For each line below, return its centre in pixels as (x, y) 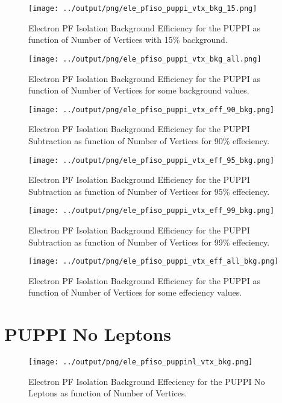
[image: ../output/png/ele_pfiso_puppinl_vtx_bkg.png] (141, 362)
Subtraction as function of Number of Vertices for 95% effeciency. (149, 191)
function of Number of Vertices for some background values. (139, 90)
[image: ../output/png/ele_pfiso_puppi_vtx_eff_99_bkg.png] (152, 211)
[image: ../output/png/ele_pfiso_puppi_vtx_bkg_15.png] (143, 8)
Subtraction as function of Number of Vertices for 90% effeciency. (149, 140)
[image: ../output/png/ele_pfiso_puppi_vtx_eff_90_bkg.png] (152, 109)
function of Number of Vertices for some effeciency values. (135, 292)
